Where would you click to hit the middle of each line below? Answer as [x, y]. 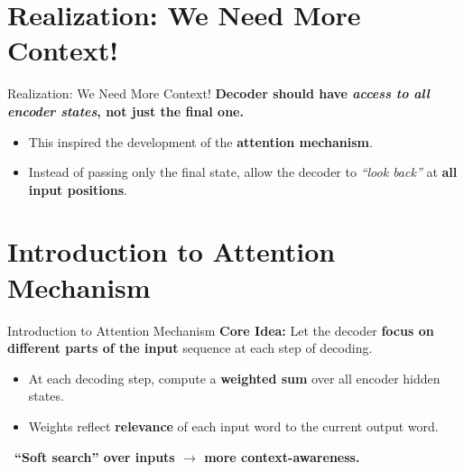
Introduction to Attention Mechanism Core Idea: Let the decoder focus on [221, 330]
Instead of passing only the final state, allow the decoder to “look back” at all [243, 172]
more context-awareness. [282, 456]
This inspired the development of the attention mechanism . [200, 141]
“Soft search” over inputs [95, 456]
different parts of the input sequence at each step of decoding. [190, 348]
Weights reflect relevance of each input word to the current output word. [233, 426]
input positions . [78, 189]
